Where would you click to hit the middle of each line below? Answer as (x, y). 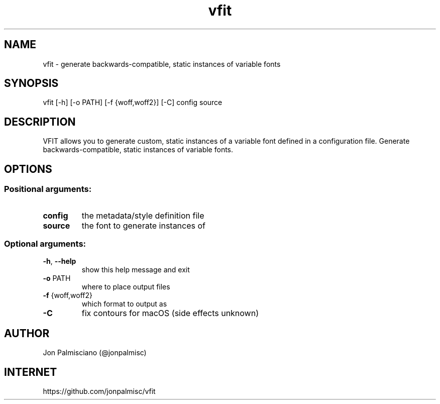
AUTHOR (27, 333)
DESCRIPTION (40, 122)
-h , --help (60, 261)
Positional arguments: (48, 189)
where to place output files (126, 287)
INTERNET (31, 372)
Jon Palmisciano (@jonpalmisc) (95, 353)
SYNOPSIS (31, 83)
